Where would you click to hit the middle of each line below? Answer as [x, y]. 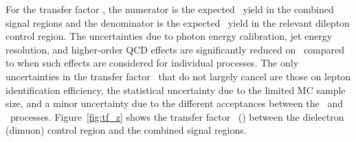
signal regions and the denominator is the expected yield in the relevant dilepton [178, 22]
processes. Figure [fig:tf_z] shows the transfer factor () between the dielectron [177, 116]
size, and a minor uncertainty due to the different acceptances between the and [175, 103]
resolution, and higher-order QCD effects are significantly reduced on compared [175, 49]
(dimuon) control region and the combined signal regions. [126, 130]
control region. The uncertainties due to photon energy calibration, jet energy [169, 36]
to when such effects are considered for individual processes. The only [152, 63]
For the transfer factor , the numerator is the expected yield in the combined [170, 9]
